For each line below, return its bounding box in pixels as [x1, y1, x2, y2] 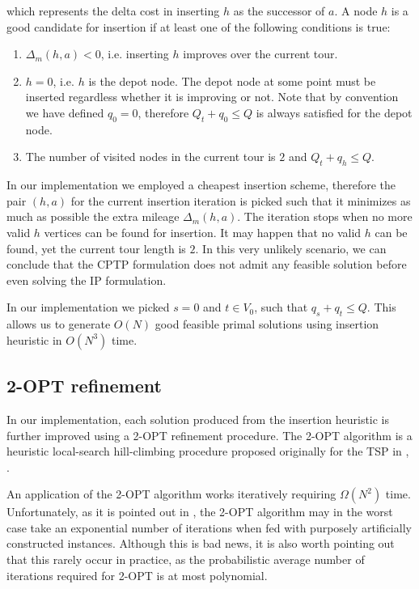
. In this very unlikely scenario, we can [195, 239, 387, 256]
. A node [334, 2, 378, 19]
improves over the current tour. [183, 45, 338, 62]
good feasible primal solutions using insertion [154, 316, 379, 333]
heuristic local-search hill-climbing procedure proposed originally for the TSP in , [6, 443, 409, 460]
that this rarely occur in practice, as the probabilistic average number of [6, 551, 365, 568]
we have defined [25, 104, 104, 121]
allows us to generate [6, 316, 111, 333]
